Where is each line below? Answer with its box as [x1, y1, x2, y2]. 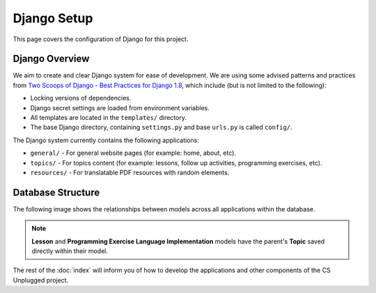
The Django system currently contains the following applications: [13, 136, 200, 144]
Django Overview [13, 53, 90, 65]
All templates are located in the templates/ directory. [30, 114, 187, 122]
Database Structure [13, 186, 100, 198]
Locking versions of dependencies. [30, 94, 132, 103]
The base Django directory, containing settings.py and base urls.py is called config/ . [30, 123, 292, 132]
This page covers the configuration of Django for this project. [13, 35, 189, 43]
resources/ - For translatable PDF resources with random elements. [30, 168, 230, 176]
